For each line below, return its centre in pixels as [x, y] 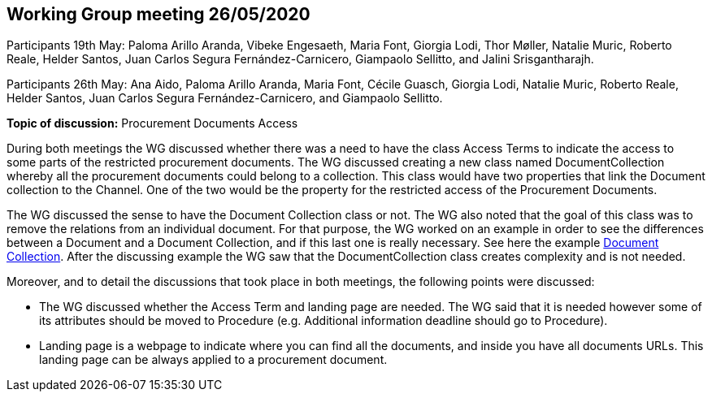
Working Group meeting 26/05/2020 [158, 14]
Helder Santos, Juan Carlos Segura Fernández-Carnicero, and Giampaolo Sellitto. [225, 98]
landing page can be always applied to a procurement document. [213, 360]
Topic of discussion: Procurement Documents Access [152, 123]
